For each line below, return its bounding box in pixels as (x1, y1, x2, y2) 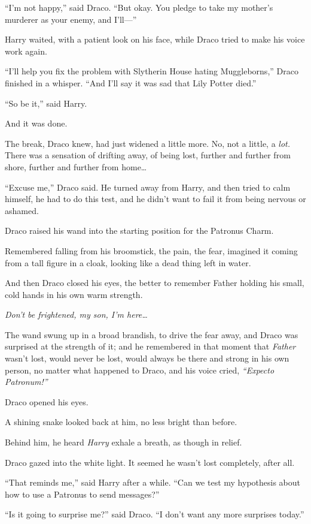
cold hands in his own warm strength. (5, 288, 143, 300)
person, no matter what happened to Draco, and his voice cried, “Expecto (5, 363, 275, 376)
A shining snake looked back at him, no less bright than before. (5, 415, 237, 428)
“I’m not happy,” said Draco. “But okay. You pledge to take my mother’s (5, 1, 273, 13)
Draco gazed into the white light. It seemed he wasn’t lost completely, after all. (5, 456, 295, 468)
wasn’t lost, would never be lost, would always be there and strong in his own (5, 352, 289, 365)
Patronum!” (5, 375, 48, 388)
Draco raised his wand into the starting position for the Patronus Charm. (5, 224, 274, 237)
